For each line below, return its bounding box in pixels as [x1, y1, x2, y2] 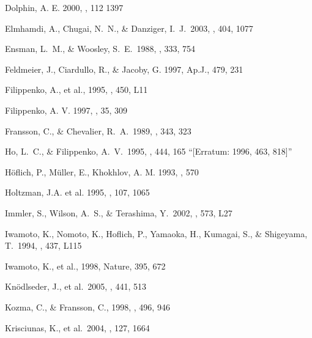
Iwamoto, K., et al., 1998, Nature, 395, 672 [5, 259, 166, 272]
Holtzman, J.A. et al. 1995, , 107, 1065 [5, 186, 150, 199]
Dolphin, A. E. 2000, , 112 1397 [5, 1, 124, 13]
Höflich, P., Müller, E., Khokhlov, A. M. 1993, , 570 [5, 165, 199, 178]
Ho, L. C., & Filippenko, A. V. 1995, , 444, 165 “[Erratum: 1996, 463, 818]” [5, 145, 292, 158]
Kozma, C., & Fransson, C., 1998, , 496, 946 [5, 300, 170, 313]
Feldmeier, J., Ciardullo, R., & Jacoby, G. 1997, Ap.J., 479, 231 [5, 62, 243, 75]
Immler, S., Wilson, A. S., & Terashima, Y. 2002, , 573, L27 [5, 206, 232, 219]
